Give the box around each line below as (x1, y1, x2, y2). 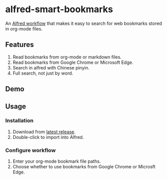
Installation (5, 117, 34, 124)
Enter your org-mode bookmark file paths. (12, 158, 101, 164)
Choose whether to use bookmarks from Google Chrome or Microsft (12, 164, 156, 170)
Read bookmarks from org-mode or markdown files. (12, 54, 122, 60)
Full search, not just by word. (12, 70, 74, 76)
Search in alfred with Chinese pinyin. (12, 64, 90, 70)
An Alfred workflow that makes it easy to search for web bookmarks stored (5, 20, 162, 26)
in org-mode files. (5, 25, 43, 31)
